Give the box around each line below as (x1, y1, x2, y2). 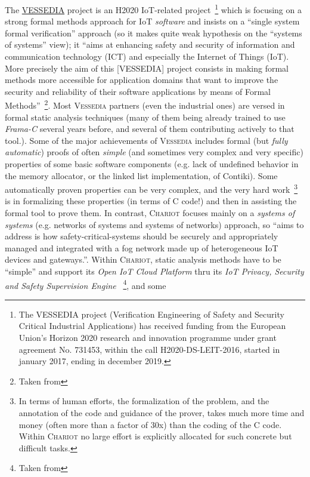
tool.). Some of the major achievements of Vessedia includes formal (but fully (5, 134, 288, 146)
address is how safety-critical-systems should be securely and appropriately (5, 230, 278, 242)
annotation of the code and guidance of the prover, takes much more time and (18, 407, 305, 419)
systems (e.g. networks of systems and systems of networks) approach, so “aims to (5, 218, 304, 230)
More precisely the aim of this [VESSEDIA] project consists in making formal (5, 61, 289, 74)
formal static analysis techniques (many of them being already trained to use (5, 110, 286, 123)
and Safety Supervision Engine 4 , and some (5, 277, 166, 291)
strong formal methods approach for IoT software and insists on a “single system (5, 15, 300, 27)
